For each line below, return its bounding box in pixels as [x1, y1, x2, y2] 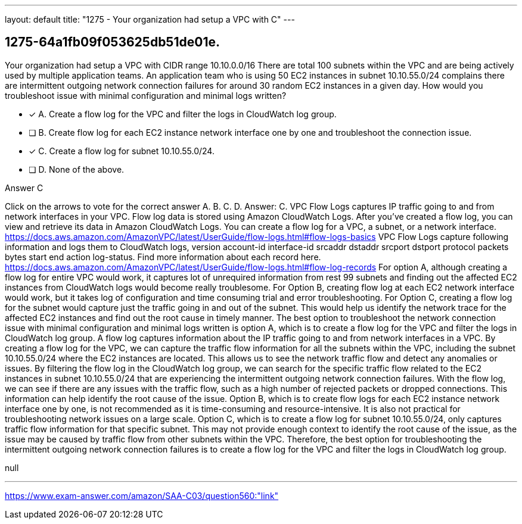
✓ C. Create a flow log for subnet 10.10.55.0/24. [29, 145, 215, 156]
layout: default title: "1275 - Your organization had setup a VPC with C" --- [5, 14, 295, 24]
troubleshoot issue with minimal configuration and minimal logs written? [5, 90, 287, 101]
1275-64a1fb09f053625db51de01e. [5, 35, 220, 50]
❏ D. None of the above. [29, 164, 125, 174]
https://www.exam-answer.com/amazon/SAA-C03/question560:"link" [5, 490, 279, 501]
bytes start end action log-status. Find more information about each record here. [5, 251, 321, 262]
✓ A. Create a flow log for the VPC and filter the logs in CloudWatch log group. [29, 108, 337, 119]
